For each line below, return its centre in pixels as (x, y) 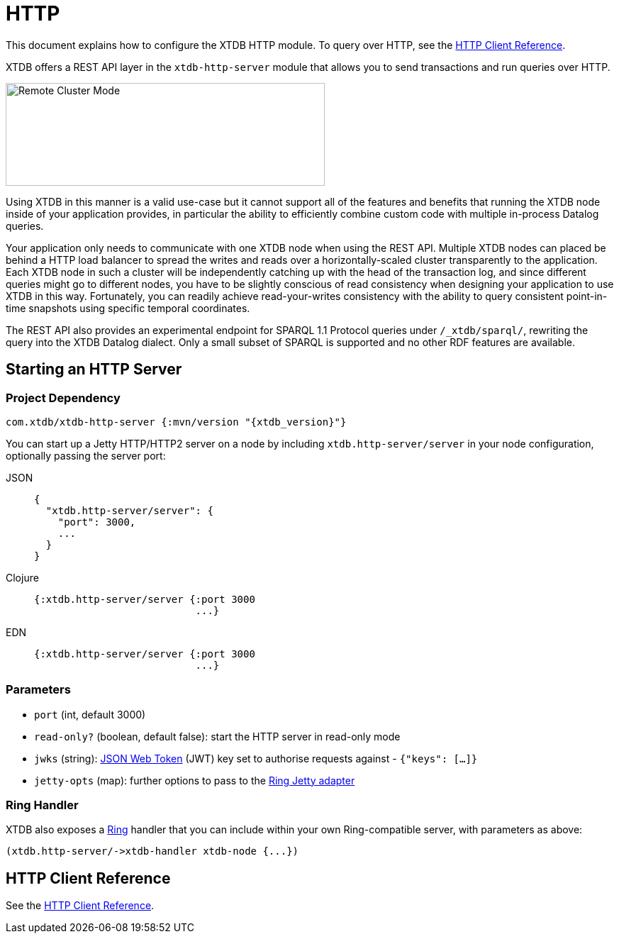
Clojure (22, 577)
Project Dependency (63, 398)
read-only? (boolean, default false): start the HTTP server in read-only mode (217, 736)
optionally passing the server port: (86, 455)
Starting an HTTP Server (94, 370)
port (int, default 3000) (90, 714)
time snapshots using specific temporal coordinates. (128, 308)
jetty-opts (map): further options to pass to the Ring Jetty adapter (195, 780)
